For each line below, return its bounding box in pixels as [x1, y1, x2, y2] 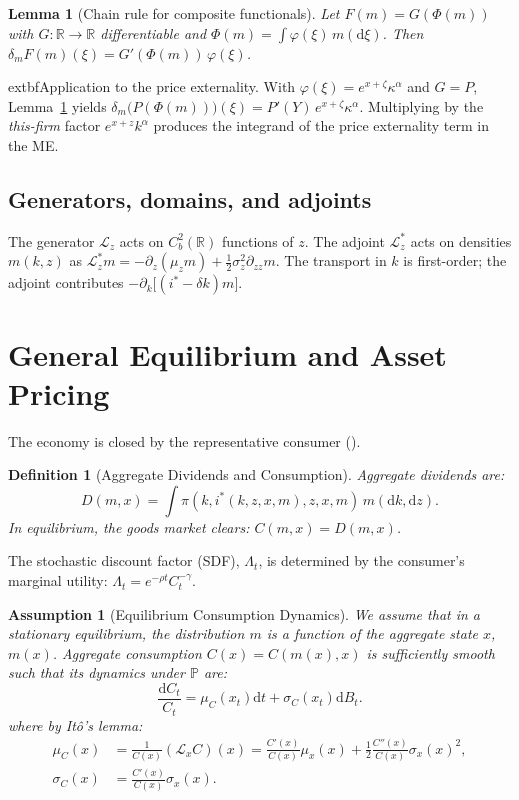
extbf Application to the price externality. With [8, 76, 296, 97]
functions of [221, 230, 294, 251]
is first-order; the [403, 250, 507, 271]
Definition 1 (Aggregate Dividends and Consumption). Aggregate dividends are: [8, 464, 505, 485]
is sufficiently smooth [366, 642, 495, 663]
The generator [8, 230, 95, 251]
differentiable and [100, 22, 207, 43]
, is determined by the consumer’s [258, 550, 465, 571]
